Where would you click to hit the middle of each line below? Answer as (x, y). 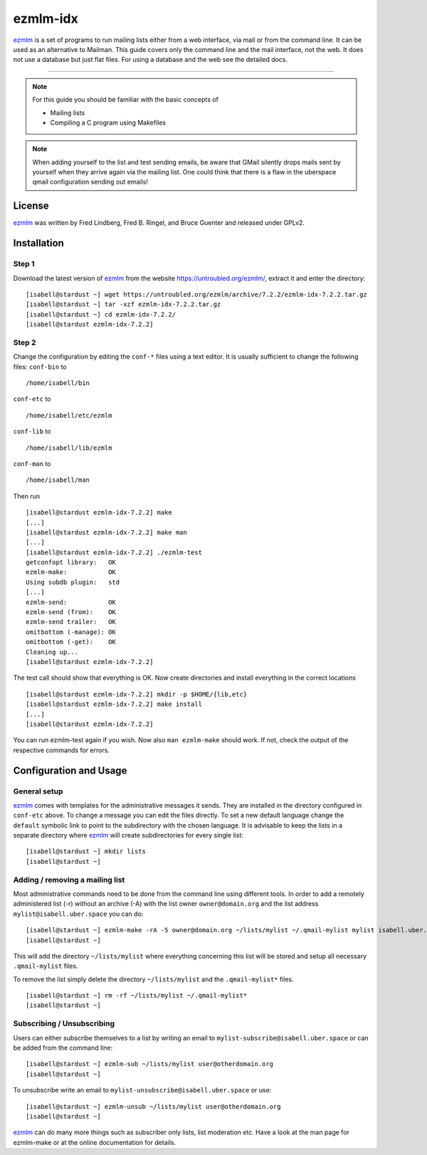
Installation (38, 243)
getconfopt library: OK (71, 563)
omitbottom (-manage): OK (71, 632)
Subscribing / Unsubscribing (64, 1023)
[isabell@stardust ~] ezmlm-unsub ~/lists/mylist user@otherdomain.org (153, 1106)
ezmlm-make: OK (71, 572)
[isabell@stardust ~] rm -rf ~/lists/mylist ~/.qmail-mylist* (137, 996)
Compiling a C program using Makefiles (108, 122)
